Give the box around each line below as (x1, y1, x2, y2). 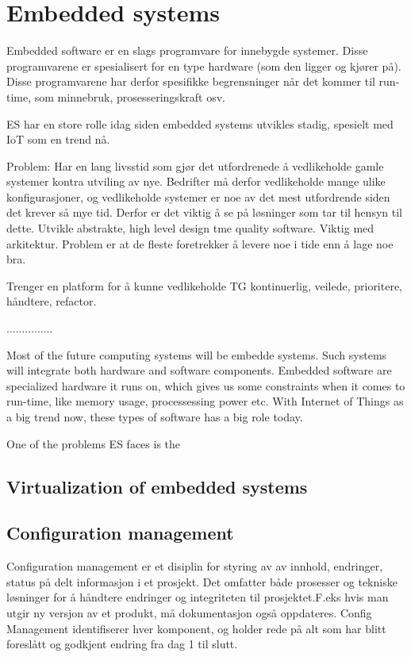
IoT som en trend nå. (6, 131, 110, 148)
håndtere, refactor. (6, 293, 97, 309)
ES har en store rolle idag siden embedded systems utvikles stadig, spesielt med (6, 115, 394, 132)
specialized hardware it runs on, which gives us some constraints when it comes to (6, 377, 405, 394)
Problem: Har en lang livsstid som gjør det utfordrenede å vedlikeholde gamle (6, 157, 384, 174)
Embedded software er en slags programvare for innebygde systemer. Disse (6, 42, 368, 59)
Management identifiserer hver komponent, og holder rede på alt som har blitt (6, 620, 386, 636)
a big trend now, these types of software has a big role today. (6, 409, 303, 425)
